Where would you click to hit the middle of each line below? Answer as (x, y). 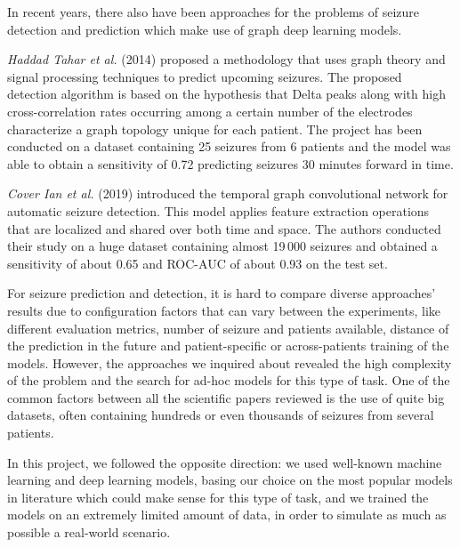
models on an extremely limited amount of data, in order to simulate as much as (227, 515)
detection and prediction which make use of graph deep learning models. (205, 29)
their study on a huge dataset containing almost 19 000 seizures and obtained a (222, 246)
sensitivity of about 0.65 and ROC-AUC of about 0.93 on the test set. (198, 263)
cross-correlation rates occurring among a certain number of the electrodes (210, 111)
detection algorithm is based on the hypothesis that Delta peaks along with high (226, 94)
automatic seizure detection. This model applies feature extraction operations (218, 210)
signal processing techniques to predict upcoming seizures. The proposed (205, 76)
